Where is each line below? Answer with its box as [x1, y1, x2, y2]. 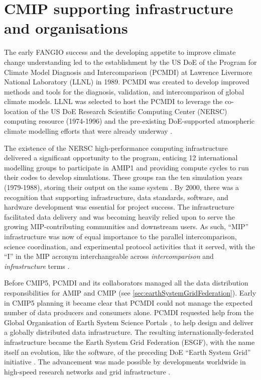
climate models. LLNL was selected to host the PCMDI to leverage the [4, 96, 223, 107]
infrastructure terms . [4, 260, 70, 271]
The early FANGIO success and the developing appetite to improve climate [4, 47, 236, 57]
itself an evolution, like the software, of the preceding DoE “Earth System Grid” [4, 346, 251, 357]
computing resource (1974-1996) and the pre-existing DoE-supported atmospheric [4, 116, 255, 126]
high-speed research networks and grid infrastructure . [4, 366, 171, 376]
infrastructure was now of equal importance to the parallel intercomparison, [4, 231, 237, 241]
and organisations [4, 18, 128, 38]
